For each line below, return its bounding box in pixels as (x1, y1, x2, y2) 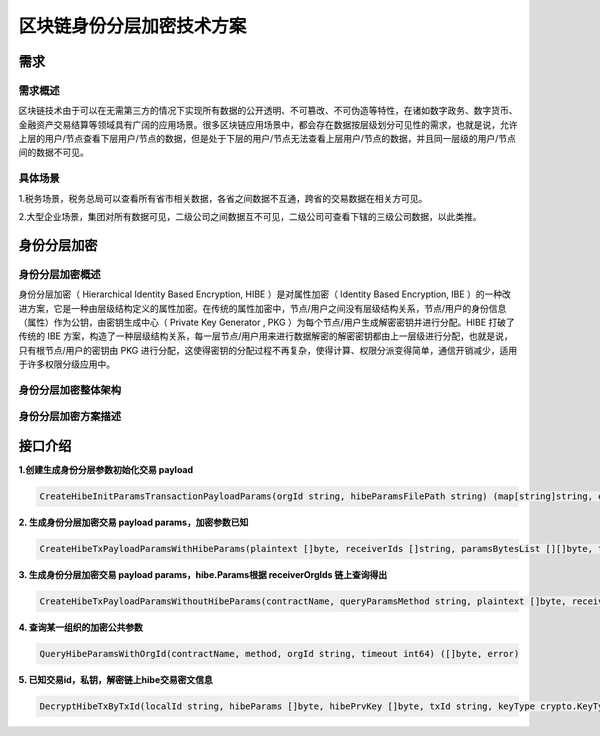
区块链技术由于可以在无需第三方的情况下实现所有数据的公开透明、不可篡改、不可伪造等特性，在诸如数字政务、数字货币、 (18, 105, 518, 117)
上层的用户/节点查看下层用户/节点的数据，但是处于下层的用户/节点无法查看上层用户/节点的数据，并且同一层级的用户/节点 (18, 133, 517, 145)
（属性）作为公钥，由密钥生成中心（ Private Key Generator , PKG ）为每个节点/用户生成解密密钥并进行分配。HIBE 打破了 (18, 316, 515, 328)
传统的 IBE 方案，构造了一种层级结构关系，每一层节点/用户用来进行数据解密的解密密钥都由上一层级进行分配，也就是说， (18, 330, 514, 342)
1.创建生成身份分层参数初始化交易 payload (18, 464, 194, 476)
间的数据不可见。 (18, 146, 89, 159)
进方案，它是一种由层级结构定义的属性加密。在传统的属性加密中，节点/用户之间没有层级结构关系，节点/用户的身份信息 (18, 302, 507, 314)
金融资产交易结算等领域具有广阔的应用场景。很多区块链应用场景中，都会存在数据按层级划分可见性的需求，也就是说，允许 (18, 118, 518, 130)
